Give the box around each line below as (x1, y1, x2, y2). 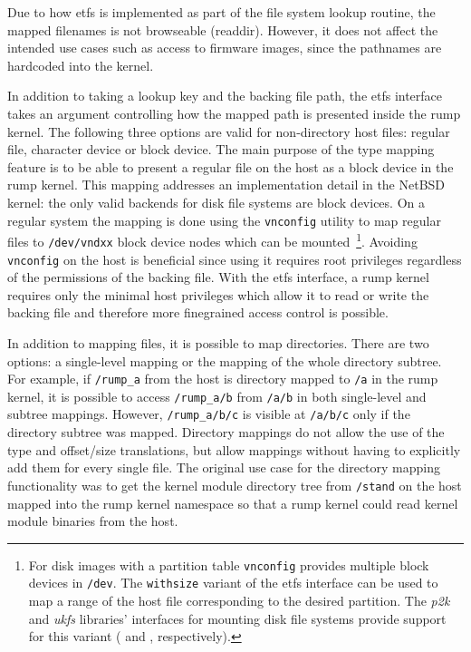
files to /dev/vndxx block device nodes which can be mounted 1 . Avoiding (7, 229, 418, 250)
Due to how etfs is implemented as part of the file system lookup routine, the (7, 3, 436, 21)
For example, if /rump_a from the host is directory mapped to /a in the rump (7, 369, 438, 388)
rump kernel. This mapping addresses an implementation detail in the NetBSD (7, 175, 446, 194)
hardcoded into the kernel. (7, 55, 154, 74)
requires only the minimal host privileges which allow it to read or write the (7, 285, 429, 304)
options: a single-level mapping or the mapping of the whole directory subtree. (7, 351, 442, 370)
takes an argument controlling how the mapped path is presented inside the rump (7, 103, 461, 122)
